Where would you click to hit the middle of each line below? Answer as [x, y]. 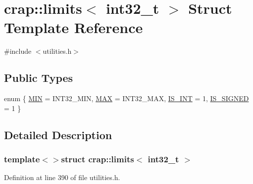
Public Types [39, 78]
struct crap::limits [98, 159]
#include [18, 51]
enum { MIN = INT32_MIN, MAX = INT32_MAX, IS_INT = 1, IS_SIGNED [126, 98]
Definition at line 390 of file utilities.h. [62, 177]
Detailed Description [58, 134]
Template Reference [74, 27]
